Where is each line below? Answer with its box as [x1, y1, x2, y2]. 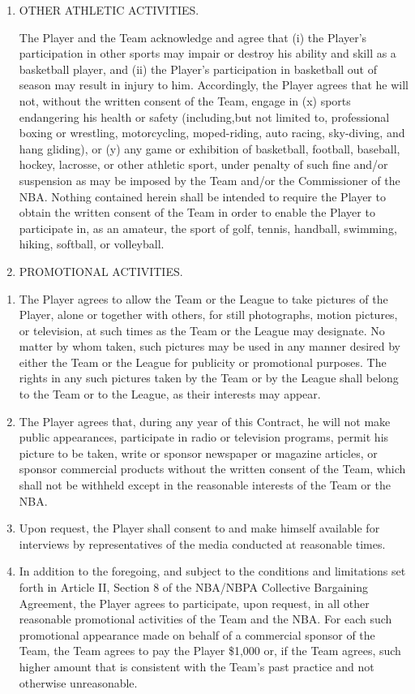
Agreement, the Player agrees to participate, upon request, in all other [19, 594, 370, 611]
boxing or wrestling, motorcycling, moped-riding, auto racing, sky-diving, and [19, 124, 405, 141]
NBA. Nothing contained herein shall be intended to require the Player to [19, 188, 386, 205]
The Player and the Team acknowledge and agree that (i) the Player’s [19, 28, 367, 45]
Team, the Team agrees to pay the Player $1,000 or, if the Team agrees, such [19, 642, 401, 659]
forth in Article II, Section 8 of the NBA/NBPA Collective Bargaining [19, 579, 369, 595]
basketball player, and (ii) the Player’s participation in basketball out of [19, 60, 378, 77]
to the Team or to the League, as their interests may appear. [19, 386, 321, 403]
